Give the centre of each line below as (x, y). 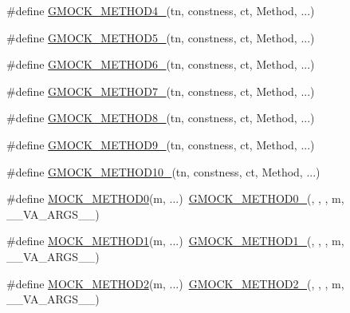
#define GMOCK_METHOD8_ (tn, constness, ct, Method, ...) (161, 118)
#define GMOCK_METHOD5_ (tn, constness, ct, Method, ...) (161, 37)
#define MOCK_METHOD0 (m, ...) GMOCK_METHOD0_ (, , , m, (175, 198)
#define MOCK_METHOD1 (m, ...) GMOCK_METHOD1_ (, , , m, (175, 241)
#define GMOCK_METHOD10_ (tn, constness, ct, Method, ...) (163, 171)
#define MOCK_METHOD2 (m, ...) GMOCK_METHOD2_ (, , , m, (175, 283)
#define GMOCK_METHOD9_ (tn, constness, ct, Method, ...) (161, 144)
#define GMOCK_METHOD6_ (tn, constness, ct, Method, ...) (161, 64)
